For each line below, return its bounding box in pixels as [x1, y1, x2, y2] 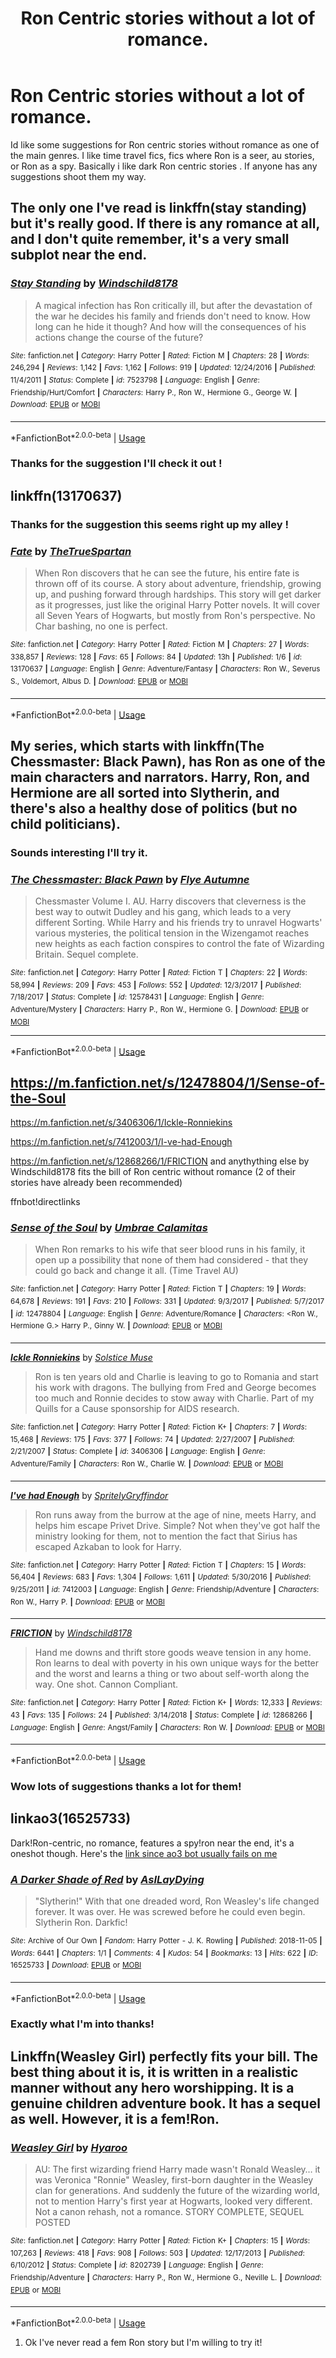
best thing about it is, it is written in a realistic [10, 2063, 299, 2081]
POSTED [34, 2217, 71, 2229]
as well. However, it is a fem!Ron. [10, 2110, 220, 2127]
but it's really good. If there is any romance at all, [10, 215, 320, 232]
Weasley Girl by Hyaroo [10, 2140, 128, 2154]
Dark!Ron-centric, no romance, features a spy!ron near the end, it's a [10, 1837, 295, 1849]
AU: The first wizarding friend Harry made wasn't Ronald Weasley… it [34, 2163, 321, 2176]
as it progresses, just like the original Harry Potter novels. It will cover [34, 599, 321, 611]
